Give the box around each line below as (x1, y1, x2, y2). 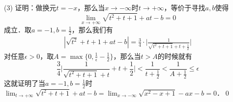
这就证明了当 (4, 77, 45, 88)
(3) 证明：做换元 (4, 2, 57, 12)
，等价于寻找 (164, 2, 205, 12)
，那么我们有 (71, 25, 113, 35)
